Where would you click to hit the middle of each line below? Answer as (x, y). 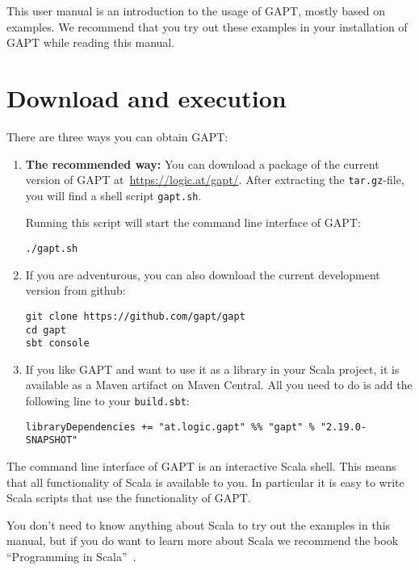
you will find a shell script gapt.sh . (113, 195)
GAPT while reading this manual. (91, 42)
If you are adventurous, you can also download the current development (203, 274)
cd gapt (46, 330)
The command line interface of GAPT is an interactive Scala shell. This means (201, 465)
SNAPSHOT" (52, 440)
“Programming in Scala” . (71, 556)
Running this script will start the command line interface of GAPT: (193, 222)
